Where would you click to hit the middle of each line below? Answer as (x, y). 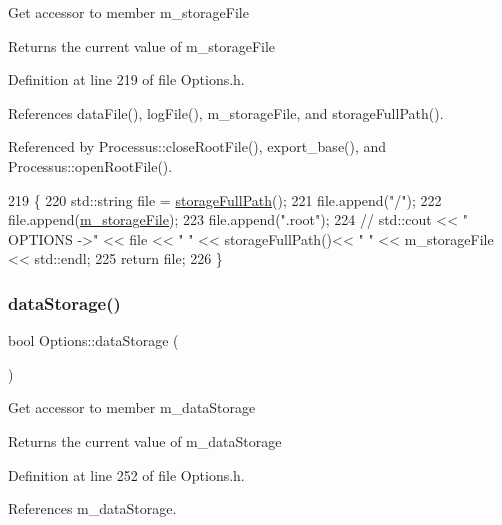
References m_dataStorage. (92, 508)
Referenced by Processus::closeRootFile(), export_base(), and (197, 146)
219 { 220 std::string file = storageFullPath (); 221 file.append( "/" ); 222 (225, 199)
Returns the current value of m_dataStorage (145, 440)
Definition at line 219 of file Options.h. (126, 79)
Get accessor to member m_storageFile (128, 12)
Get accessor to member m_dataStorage (132, 407)
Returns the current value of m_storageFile (142, 45)
